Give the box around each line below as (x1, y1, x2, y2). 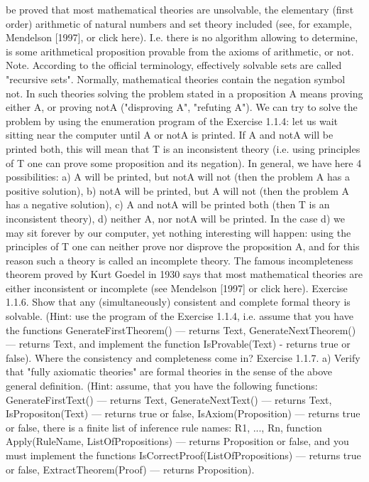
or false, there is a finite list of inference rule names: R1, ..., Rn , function (6, 419, 322, 434)
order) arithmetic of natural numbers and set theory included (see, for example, (6, 16, 352, 31)
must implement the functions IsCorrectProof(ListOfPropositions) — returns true (6, 448, 361, 462)
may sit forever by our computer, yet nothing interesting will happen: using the (6, 225, 351, 240)
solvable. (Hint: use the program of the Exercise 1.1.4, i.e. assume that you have (6, 309, 353, 323)
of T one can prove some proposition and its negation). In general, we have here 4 (6, 155, 362, 170)
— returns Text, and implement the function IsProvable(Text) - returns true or (6, 336, 351, 351)
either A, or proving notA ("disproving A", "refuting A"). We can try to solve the (6, 100, 358, 114)
